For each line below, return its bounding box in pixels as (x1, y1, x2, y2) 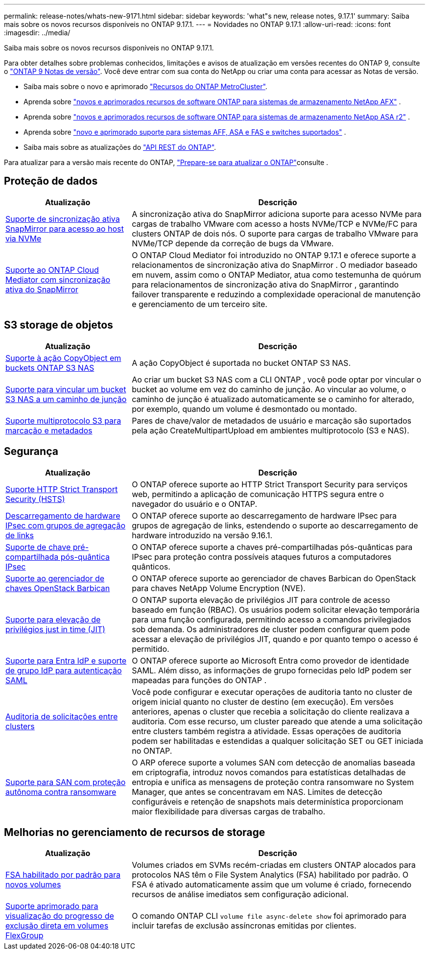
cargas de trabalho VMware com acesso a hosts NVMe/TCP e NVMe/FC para (132, 218, 417, 229)
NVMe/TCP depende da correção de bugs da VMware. (132, 238, 334, 248)
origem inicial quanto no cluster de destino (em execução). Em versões (132, 696, 394, 707)
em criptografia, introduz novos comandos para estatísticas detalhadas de (132, 767, 406, 777)
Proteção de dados (4, 175, 98, 188)
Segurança (4, 445, 58, 458)
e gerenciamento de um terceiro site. (132, 299, 267, 309)
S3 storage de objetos (4, 319, 113, 332)
